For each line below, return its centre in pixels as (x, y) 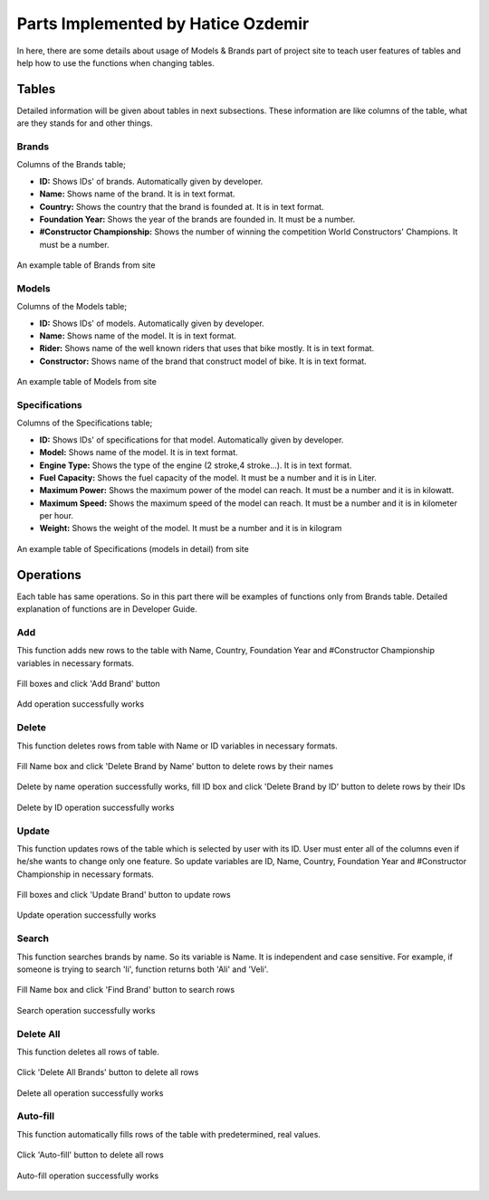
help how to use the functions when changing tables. (115, 62)
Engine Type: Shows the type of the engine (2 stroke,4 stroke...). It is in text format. (196, 465)
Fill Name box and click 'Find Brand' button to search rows (126, 990)
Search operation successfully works (86, 1010)
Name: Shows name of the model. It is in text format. (138, 336)
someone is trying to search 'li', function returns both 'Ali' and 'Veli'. (143, 969)
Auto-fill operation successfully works (88, 1176)
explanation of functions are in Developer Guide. (107, 609)
